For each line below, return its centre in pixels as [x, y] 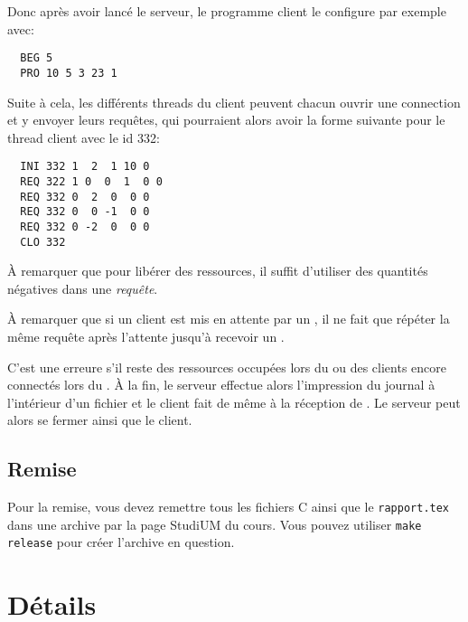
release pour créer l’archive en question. [121, 542]
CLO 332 [43, 242]
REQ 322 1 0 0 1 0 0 [91, 181]
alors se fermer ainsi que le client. [100, 420]
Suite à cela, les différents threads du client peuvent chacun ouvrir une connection [234, 102]
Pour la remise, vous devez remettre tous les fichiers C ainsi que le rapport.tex [229, 507]
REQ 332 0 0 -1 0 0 [85, 212]
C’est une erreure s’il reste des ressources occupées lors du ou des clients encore [227, 367]
